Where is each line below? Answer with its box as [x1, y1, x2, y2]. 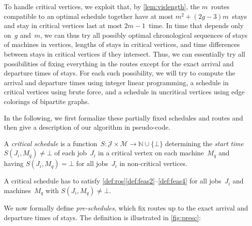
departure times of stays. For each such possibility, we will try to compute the [4, 68, 236, 78]
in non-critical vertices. [119, 158, 188, 168]
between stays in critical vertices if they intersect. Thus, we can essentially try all [4, 48, 246, 59]
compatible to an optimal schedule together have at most [4, 11, 173, 21]
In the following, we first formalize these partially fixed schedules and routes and [4, 112, 243, 122]
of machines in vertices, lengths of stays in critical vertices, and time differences [4, 39, 240, 49]
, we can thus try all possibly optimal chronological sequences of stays [40, 30, 248, 40]
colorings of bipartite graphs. [4, 96, 90, 106]
